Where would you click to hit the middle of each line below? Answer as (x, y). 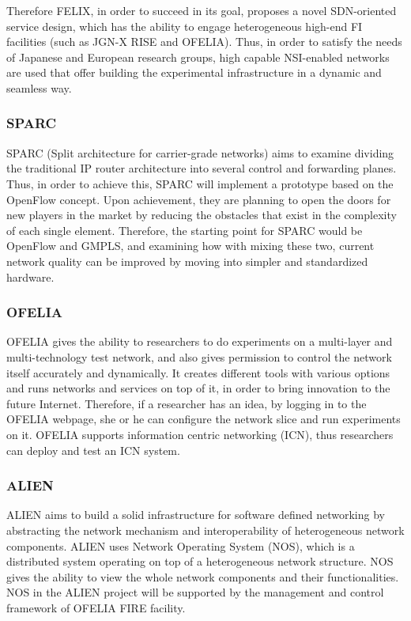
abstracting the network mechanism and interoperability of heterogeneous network (205, 530)
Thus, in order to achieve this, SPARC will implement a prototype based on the (200, 183)
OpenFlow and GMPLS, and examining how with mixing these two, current (190, 246)
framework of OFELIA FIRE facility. (96, 607)
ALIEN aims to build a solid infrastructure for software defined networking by (196, 515)
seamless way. (39, 87)
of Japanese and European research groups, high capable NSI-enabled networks (198, 57)
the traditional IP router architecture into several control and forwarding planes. (202, 168)
